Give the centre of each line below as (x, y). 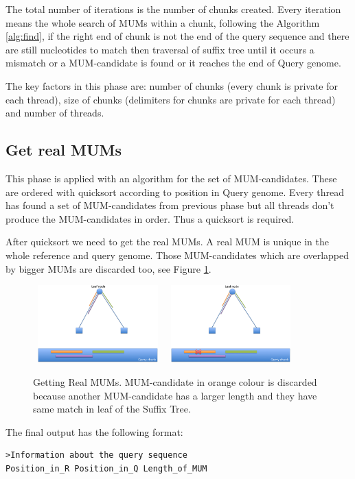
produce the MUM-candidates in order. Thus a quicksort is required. (150, 218)
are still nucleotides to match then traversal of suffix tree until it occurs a (160, 49)
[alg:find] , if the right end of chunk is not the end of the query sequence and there (177, 36)
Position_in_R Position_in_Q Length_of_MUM (106, 469)
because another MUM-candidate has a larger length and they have (175, 395)
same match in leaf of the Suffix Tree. (112, 409)
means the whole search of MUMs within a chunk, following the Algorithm (163, 22)
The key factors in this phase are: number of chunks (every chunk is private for (172, 85)
